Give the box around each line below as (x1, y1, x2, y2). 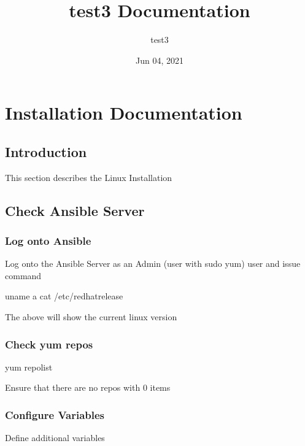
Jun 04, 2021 (136, 53, 183, 66)
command (5, 269, 42, 282)
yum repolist (5, 360, 53, 373)
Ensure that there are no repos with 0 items (5, 381, 171, 394)
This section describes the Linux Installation (5, 171, 172, 183)
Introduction (5, 142, 87, 161)
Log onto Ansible (5, 233, 91, 248)
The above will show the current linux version (5, 310, 177, 323)
